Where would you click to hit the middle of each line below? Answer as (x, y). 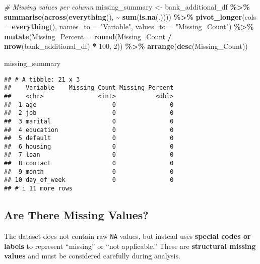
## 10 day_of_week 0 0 (89, 180)
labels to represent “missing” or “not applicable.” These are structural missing (130, 246)
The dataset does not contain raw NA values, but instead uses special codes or (127, 236)
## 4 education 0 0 (89, 130)
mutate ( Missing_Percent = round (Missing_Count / (88, 36)
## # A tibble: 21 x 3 (42, 79)
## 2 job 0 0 (89, 113)
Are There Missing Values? (76, 215)
